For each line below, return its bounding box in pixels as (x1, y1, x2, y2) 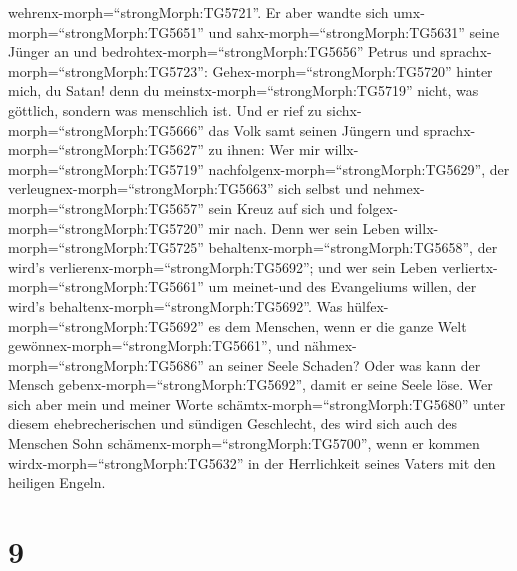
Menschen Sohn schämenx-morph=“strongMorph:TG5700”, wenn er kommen (8, 433, 480, 454)
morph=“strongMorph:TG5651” (8, 21, 204, 42)
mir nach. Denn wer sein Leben (208, 217, 400, 238)
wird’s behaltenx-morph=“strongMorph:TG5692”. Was (8, 295, 343, 316)
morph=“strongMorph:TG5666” (8, 119, 204, 140)
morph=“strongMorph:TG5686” (8, 354, 204, 375)
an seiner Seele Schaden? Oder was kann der (208, 354, 481, 375)
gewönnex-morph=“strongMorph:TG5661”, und (8, 335, 300, 356)
